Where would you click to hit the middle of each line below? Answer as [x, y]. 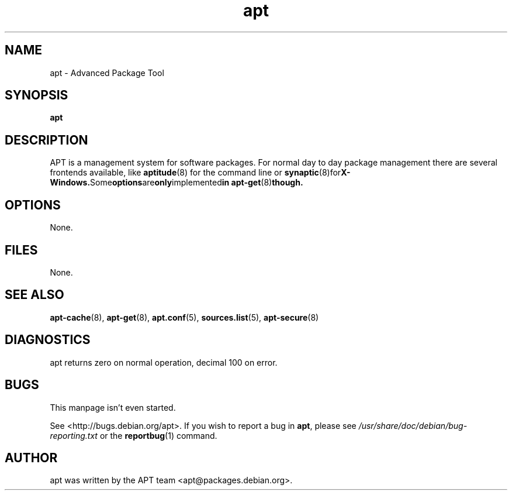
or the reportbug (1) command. [158, 435]
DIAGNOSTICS [48, 340]
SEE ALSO [34, 295]
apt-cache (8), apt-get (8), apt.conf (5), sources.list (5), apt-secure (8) [184, 317]
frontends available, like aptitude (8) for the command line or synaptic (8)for [196, 173]
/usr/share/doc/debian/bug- [413, 425]
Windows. [70, 183]
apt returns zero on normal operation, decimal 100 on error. [164, 362]
